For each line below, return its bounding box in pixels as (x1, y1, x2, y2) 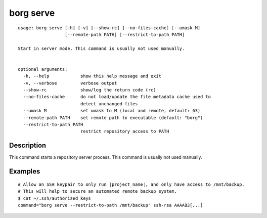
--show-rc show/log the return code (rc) (23, 87, 156, 93)
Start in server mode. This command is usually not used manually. (18, 45, 185, 51)
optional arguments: (18, 66, 68, 72)
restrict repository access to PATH (80, 129, 169, 134)
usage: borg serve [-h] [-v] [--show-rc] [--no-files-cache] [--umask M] (18, 25, 201, 31)
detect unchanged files (80, 101, 138, 106)
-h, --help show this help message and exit (23, 73, 162, 79)
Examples (9, 167, 41, 175)
